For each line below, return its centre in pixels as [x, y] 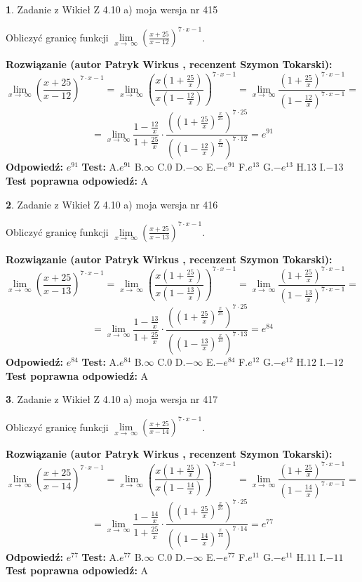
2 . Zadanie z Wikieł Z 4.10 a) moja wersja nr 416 [112, 204]
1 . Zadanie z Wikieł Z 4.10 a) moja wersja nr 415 [112, 9]
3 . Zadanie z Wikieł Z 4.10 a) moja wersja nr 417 [112, 399]
